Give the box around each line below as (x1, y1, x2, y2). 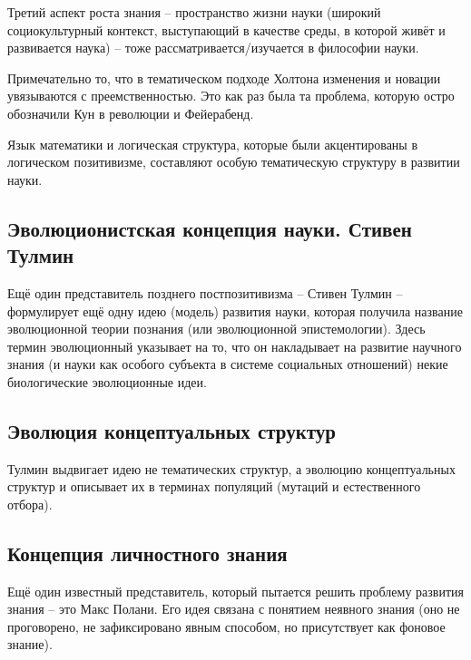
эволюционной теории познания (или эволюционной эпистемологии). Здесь (7, 319, 426, 338)
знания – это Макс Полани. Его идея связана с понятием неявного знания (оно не (7, 599, 460, 618)
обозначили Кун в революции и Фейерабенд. (7, 103, 254, 122)
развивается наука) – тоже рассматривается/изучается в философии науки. (7, 38, 419, 57)
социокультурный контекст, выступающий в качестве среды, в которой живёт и (7, 20, 446, 39)
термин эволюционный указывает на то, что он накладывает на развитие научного (7, 336, 462, 355)
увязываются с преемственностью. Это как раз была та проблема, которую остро (7, 86, 455, 105)
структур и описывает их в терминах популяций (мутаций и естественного (7, 477, 421, 496)
